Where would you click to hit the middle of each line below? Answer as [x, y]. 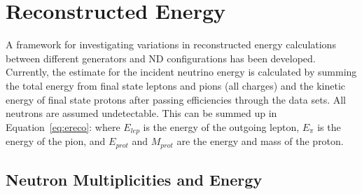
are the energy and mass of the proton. [260, 141]
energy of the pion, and [56, 141]
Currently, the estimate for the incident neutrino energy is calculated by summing [181, 72]
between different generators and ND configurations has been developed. [161, 58]
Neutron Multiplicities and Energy [134, 179]
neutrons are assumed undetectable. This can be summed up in [141, 113]
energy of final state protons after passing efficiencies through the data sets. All [176, 99]
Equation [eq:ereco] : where [63, 126]
